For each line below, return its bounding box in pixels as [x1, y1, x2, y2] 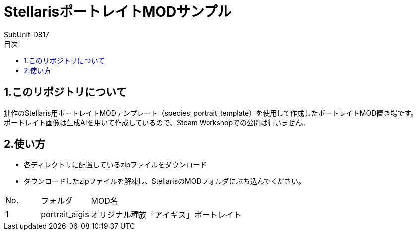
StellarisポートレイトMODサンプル [4, 3, 232, 20]
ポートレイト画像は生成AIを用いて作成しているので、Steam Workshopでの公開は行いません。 [4, 118, 309, 127]
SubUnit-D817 [4, 30, 50, 39]
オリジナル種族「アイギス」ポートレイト [91, 210, 242, 220]
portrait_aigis [41, 209, 89, 220]
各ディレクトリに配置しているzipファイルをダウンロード [24, 160, 207, 169]
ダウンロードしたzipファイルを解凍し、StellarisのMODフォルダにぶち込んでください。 [24, 177, 306, 186]
